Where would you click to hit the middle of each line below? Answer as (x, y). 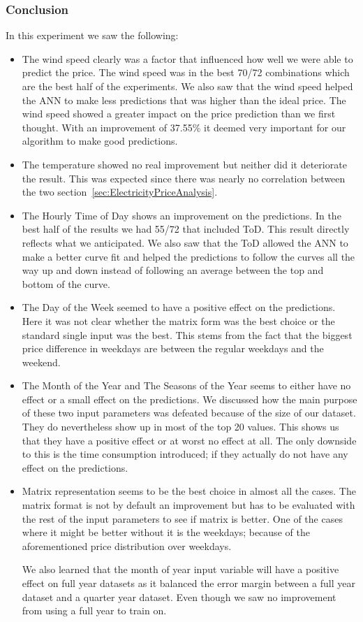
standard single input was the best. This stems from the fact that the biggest (187, 334)
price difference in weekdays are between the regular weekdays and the (173, 348)
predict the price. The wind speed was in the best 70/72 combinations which (186, 72)
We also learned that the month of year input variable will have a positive (180, 569)
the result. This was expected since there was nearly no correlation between (184, 178)
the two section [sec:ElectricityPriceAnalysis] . (120, 192)
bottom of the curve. (66, 283)
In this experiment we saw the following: (92, 35)
